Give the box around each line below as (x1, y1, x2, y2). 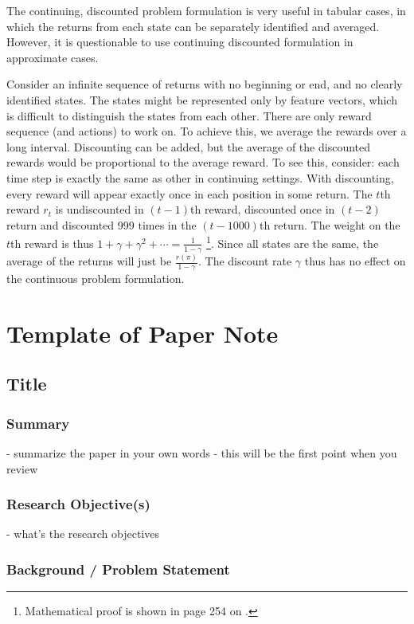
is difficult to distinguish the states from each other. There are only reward (6, 107, 372, 124)
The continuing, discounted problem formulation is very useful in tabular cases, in (6, 2, 406, 18)
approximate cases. (6, 49, 99, 65)
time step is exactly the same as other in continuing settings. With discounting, (6, 169, 394, 186)
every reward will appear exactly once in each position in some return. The (6, 185, 373, 202)
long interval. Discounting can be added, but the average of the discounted (6, 138, 371, 155)
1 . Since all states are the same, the (206, 233, 379, 251)
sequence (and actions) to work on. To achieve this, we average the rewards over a (6, 123, 407, 139)
